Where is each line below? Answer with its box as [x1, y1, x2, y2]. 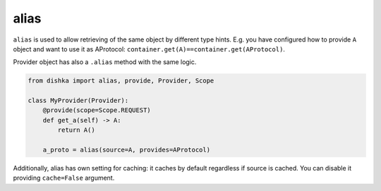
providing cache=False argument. [13, 173, 115, 183]
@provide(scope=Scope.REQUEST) [42, 106, 151, 114]
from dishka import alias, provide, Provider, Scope [28, 77, 214, 85]
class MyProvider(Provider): [28, 97, 129, 105]
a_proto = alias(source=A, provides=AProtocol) [42, 146, 211, 154]
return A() [57, 126, 95, 134]
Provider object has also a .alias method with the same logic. [13, 58, 197, 66]
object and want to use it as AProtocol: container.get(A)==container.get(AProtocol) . [13, 44, 286, 53]
